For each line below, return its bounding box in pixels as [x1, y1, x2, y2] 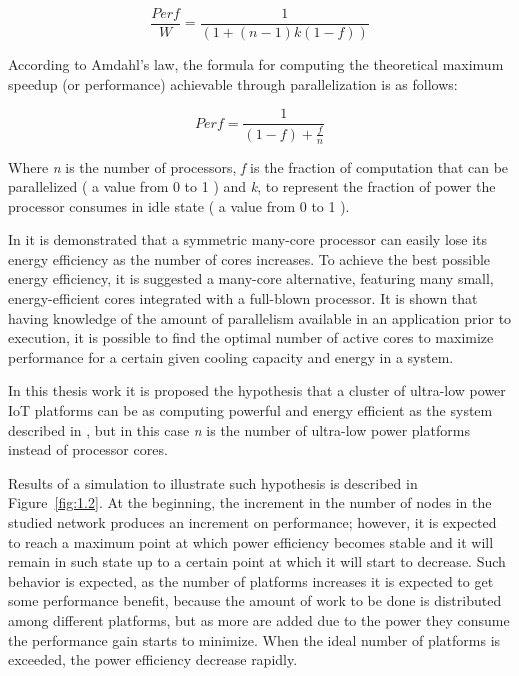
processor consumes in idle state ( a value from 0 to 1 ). [8, 195, 350, 216]
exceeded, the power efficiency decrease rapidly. [8, 649, 298, 670]
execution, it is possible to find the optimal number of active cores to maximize [8, 327, 494, 348]
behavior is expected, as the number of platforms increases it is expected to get [8, 570, 494, 591]
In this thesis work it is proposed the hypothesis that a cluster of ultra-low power [8, 380, 506, 401]
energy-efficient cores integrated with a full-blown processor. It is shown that [8, 288, 478, 309]
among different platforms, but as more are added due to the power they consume [8, 609, 510, 630]
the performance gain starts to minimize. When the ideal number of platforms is [8, 629, 501, 650]
